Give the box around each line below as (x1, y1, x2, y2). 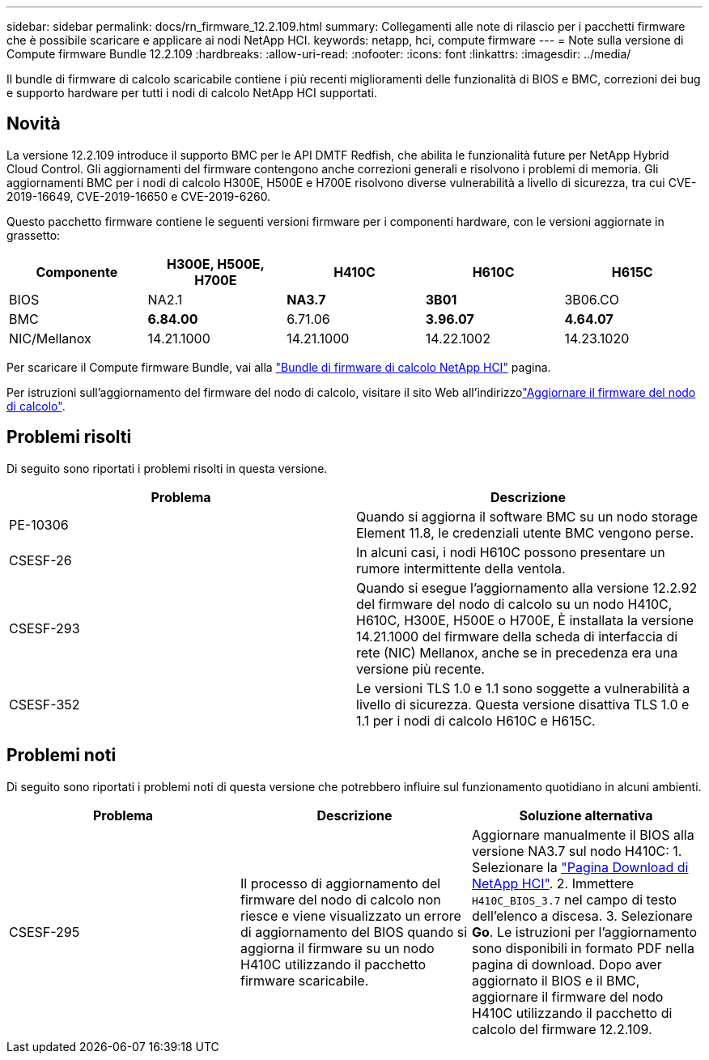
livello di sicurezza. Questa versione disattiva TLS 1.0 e (356, 696, 690, 713)
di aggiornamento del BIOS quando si (240, 923, 468, 940)
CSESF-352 (9, 696, 80, 713)
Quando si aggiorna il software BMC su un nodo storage (356, 508, 698, 525)
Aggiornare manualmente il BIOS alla (471, 826, 694, 843)
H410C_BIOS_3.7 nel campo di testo (471, 891, 677, 908)
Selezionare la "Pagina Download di (471, 858, 689, 875)
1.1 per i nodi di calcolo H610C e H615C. (356, 712, 596, 729)
